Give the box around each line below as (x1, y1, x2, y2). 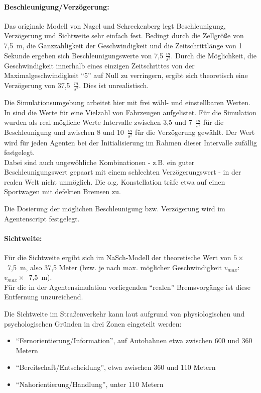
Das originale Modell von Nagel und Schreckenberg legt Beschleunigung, (4, 20, 226, 31)
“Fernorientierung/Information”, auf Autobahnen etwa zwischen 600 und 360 (16, 335, 252, 346)
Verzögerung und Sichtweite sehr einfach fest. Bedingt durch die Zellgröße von (4, 30, 244, 41)
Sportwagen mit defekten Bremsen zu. (4, 186, 121, 197)
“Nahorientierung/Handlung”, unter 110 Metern (16, 379, 164, 389)
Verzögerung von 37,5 (4, 80, 70, 90)
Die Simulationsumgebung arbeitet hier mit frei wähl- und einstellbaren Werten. (4, 97, 250, 108)
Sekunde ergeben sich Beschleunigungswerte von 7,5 (4, 50, 164, 60)
